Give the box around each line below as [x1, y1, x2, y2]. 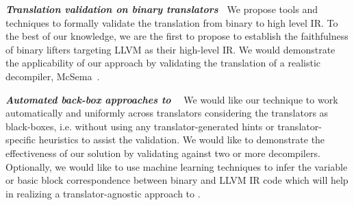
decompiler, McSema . [5, 69, 100, 83]
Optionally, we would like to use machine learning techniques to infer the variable [5, 159, 348, 173]
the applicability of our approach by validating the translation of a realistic [5, 56, 321, 70]
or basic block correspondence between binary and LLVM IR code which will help [5, 173, 349, 187]
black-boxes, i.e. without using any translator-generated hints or [5, 119, 275, 133]
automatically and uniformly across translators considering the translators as [5, 106, 329, 120]
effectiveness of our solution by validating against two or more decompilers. [5, 145, 320, 160]
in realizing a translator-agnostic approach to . [5, 186, 201, 200]
